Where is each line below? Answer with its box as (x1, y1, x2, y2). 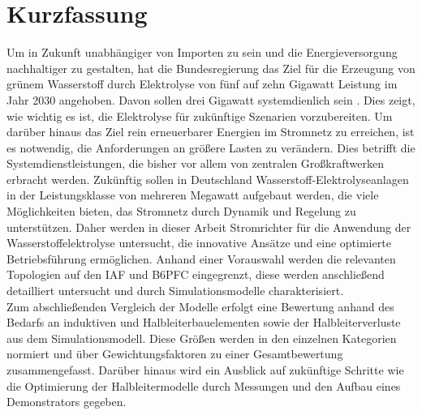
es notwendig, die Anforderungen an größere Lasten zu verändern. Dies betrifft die (6, 139, 416, 156)
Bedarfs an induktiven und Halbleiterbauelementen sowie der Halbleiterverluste (6, 314, 401, 331)
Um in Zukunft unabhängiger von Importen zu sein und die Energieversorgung (6, 44, 398, 61)
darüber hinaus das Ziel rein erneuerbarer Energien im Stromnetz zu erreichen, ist (6, 123, 415, 140)
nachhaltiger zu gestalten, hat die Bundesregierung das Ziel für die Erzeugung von (6, 59, 416, 76)
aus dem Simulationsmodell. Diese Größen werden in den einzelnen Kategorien (6, 329, 397, 346)
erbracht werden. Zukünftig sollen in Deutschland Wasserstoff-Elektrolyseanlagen (6, 170, 409, 187)
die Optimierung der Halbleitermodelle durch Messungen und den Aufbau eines (6, 377, 401, 394)
